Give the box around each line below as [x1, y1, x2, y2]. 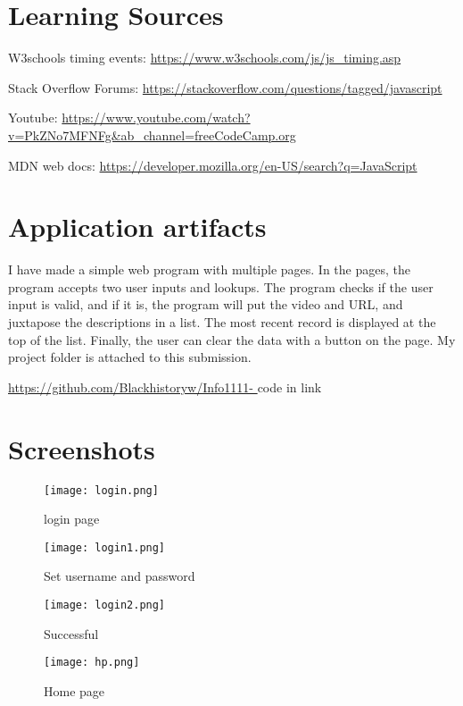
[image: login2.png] [44, 599, 166, 611]
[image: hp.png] [44, 656, 140, 669]
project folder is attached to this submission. [8, 348, 252, 366]
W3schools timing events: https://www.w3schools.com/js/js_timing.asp [8, 48, 401, 67]
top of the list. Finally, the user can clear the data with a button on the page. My [8, 330, 456, 349]
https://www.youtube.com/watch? [62, 108, 251, 127]
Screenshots [8, 430, 155, 466]
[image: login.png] [44, 483, 159, 497]
